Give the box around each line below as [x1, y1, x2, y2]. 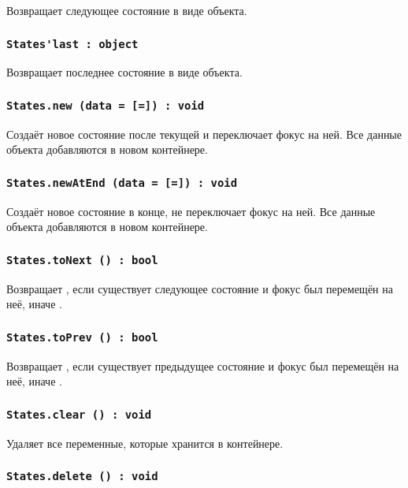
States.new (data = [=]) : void [6, 99, 205, 112]
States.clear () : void [6, 408, 152, 421]
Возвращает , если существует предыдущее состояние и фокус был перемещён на [6, 357, 399, 374]
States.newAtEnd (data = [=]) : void [6, 176, 238, 189]
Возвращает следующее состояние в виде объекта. [6, 2, 247, 18]
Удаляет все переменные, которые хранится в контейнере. [6, 434, 284, 451]
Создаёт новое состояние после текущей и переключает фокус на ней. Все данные [6, 125, 402, 142]
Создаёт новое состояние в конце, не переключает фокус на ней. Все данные [6, 203, 376, 219]
